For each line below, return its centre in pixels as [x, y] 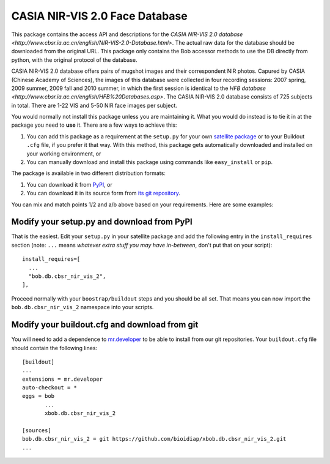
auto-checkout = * [50, 388]
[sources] [37, 431]
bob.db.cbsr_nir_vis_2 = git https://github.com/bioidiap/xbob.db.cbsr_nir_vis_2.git [154, 439]
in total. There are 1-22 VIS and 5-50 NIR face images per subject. [94, 105]
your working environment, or [64, 154]
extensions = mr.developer [63, 379]
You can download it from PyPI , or [69, 184]
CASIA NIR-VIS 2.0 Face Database [99, 16]
